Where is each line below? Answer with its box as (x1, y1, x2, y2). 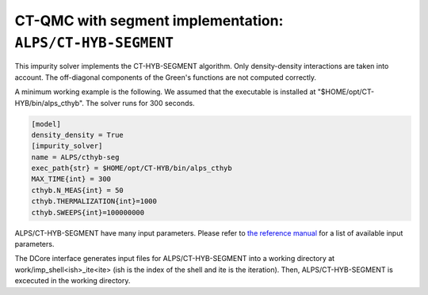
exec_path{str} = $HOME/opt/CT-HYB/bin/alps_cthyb (31, 164, 233, 173)
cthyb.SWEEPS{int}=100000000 (31, 208, 145, 217)
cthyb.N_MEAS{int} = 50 (31, 186, 124, 195)
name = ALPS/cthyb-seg (31, 153, 120, 161)
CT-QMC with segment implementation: (14, 12, 284, 29)
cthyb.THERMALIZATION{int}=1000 (31, 197, 158, 206)
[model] (31, 119, 61, 128)
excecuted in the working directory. (14, 276, 131, 286)
